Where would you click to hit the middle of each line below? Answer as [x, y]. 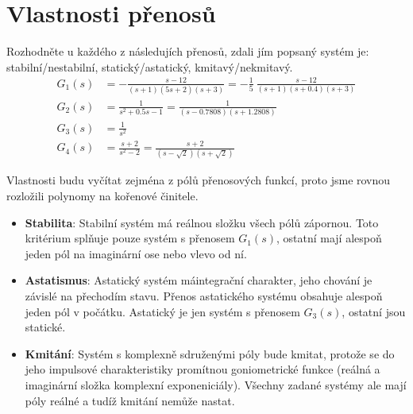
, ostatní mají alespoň [329, 238]
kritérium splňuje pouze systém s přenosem [130, 238]
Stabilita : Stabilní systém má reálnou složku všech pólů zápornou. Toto [202, 222]
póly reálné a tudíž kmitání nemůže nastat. [130, 400]
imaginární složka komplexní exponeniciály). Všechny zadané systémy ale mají [216, 384]
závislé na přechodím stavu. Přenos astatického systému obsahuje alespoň [204, 295]
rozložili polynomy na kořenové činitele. [102, 195]
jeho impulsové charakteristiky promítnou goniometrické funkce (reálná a [203, 369]
